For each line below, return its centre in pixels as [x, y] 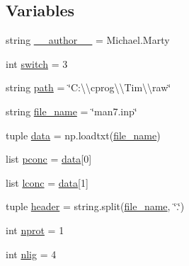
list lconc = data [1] [47, 182]
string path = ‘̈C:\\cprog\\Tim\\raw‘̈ [88, 87]
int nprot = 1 [35, 230]
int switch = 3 [37, 63]
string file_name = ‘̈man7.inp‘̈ [71, 111]
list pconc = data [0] [49, 159]
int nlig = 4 [31, 254]
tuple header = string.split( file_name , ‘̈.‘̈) [95, 206]
